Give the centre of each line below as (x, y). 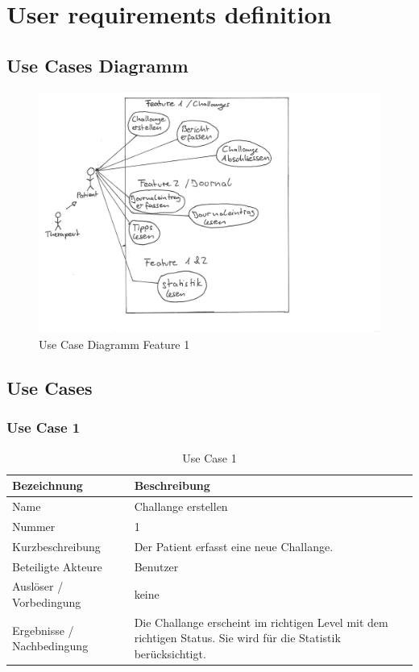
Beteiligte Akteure (57, 566)
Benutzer (156, 566)
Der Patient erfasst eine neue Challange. (234, 546)
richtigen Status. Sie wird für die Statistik (237, 638)
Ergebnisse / (43, 630)
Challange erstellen (181, 506)
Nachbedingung (50, 646)
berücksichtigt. (170, 653)
